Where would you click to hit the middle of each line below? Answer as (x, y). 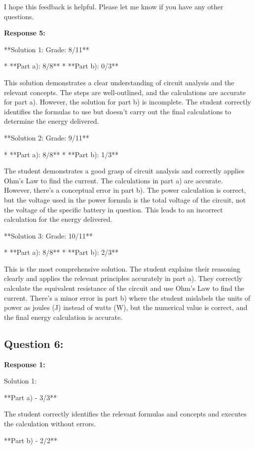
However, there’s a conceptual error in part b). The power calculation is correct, (125, 190)
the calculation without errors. (50, 424)
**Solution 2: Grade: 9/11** (47, 137)
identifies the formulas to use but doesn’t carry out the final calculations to (118, 111)
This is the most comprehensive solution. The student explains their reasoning (122, 268)
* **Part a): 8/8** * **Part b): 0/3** (61, 66)
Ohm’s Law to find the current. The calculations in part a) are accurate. (113, 180)
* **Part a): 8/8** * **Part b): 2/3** (61, 252)
